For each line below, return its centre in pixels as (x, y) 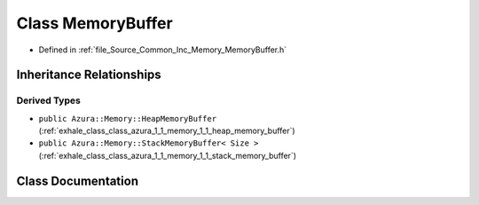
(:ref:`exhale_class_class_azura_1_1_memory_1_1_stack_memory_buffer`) (168, 155)
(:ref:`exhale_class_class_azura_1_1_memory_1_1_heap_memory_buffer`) (167, 131)
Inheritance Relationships (89, 75)
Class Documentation (78, 181)
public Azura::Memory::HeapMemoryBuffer (128, 118)
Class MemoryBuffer (94, 23)
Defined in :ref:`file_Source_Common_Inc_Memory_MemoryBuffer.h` (163, 50)
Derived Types (49, 100)
